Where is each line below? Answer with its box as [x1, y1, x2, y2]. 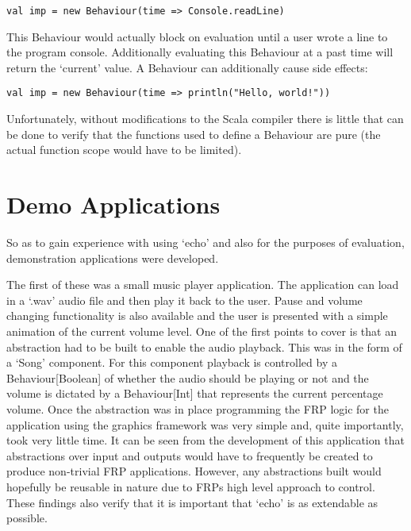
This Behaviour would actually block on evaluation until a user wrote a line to [6, 28, 388, 44]
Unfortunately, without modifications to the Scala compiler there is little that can [6, 110, 404, 127]
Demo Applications [6, 188, 221, 221]
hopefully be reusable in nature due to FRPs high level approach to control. [6, 478, 375, 494]
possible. [6, 510, 48, 526]
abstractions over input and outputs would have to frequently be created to [6, 447, 373, 464]
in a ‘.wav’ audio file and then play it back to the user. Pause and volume [6, 291, 363, 308]
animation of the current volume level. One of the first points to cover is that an [6, 322, 397, 339]
